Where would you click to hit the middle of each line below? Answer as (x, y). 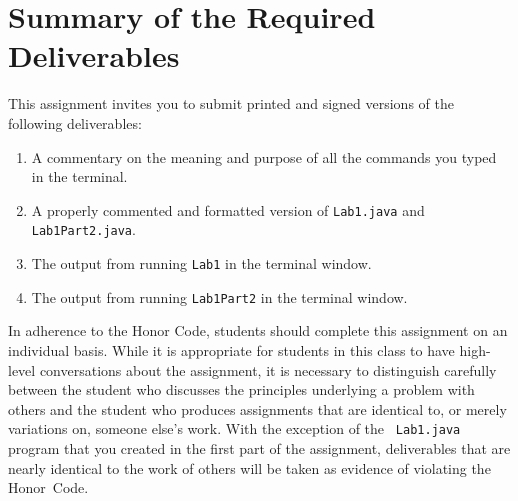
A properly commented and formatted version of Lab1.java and (228, 209)
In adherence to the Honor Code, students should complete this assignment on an (258, 330)
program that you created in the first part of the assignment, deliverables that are (259, 447)
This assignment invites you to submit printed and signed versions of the (231, 103)
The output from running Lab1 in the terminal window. (201, 263)
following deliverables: (75, 122)
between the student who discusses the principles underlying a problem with (241, 389)
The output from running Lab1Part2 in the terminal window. (219, 296)
